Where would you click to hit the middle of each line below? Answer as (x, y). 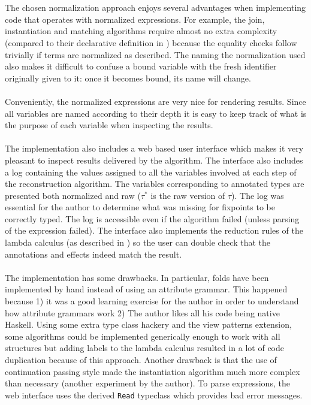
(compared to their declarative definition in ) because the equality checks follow (151, 42)
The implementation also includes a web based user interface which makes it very (154, 148)
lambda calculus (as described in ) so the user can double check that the (138, 242)
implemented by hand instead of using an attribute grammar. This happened (146, 289)
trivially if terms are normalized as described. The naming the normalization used (155, 54)
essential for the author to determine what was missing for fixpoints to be (140, 207)
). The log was (258, 195)
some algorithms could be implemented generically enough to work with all (143, 336)
